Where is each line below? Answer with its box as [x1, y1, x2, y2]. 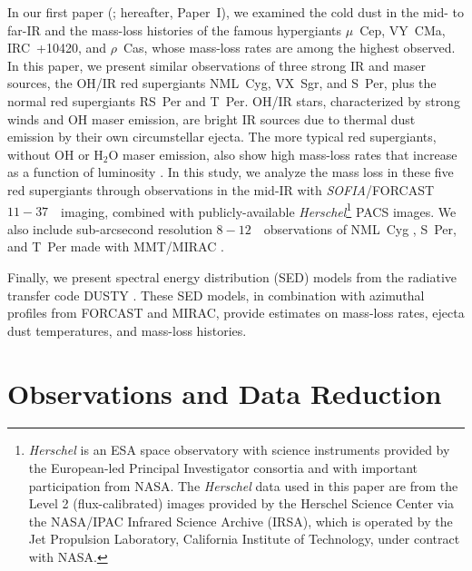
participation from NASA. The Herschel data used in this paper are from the [28, 476, 458, 495]
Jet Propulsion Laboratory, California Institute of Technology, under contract [28, 529, 460, 548]
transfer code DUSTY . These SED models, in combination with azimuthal [7, 285, 425, 304]
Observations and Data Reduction [7, 374, 442, 411]
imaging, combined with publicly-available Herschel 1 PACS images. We [61, 199, 457, 221]
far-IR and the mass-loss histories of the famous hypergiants [7, 20, 342, 39]
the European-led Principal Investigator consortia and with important [28, 458, 418, 477]
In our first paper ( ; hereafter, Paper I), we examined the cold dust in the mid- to [7, 3, 465, 21]
